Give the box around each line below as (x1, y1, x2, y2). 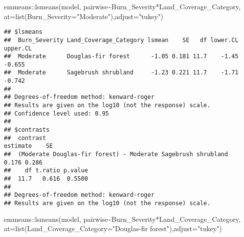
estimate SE (4, 142, 53, 150)
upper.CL (4, 45, 32, 52)
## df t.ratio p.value (4, 167, 88, 174)
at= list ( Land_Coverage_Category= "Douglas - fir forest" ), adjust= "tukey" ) (4, 223, 222, 234)
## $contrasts (4, 126, 50, 134)
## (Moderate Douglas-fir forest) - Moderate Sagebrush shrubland (4, 151, 228, 158)
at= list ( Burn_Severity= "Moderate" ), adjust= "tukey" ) (4, 11, 163, 21)
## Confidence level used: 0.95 (4, 110, 109, 117)
